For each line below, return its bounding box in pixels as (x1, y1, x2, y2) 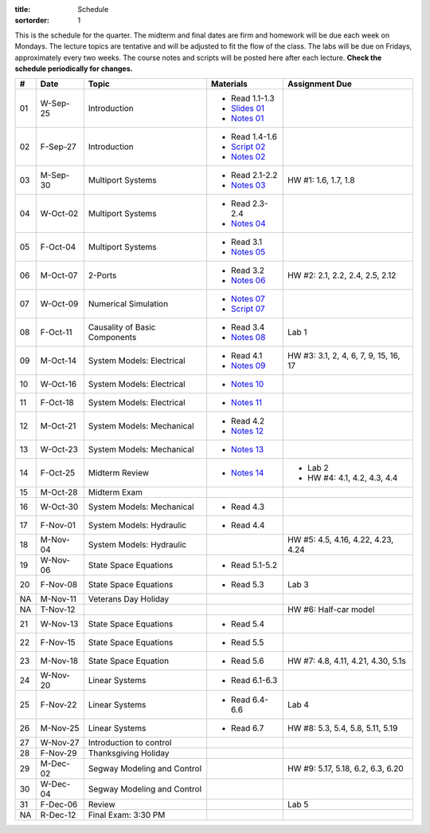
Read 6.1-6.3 (231, 675, 278, 686)
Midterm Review (88, 468, 150, 479)
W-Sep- (40, 98, 71, 109)
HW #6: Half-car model (287, 604, 375, 615)
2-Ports (88, 270, 117, 281)
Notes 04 (231, 218, 266, 229)
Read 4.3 (231, 501, 265, 512)
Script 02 (231, 141, 266, 152)
